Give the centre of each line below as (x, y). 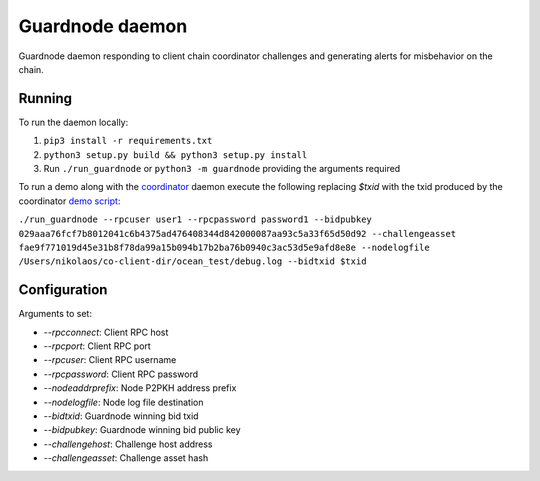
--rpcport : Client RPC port (97, 346)
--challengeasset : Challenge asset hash (126, 458)
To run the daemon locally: (73, 122)
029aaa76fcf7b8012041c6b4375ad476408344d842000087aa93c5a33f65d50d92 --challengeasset (237, 233)
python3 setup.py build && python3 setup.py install (175, 154)
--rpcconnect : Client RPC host (106, 332)
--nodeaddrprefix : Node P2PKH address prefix (140, 388)
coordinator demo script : (69, 201)
